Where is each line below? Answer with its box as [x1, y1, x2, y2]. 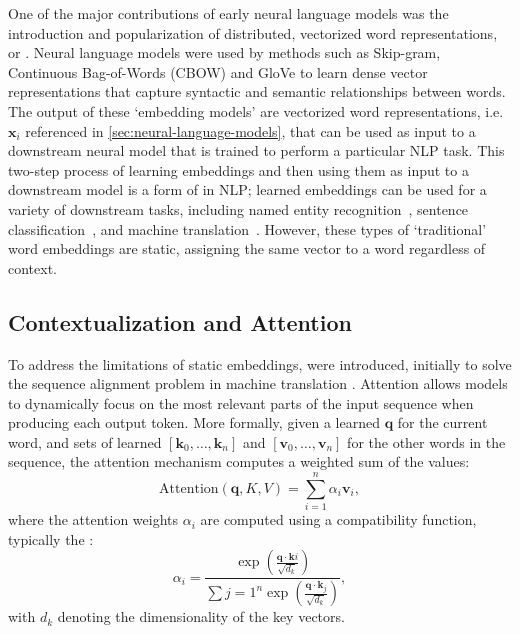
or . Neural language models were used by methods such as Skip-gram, [8, 42, 441, 63]
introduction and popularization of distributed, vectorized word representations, [8, 22, 498, 43]
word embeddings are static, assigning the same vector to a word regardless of [8, 238, 486, 259]
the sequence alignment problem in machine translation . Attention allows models [8, 373, 508, 394]
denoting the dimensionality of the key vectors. [57, 606, 345, 627]
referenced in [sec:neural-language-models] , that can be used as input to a [25, 120, 476, 141]
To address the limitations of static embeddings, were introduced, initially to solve [8, 353, 512, 374]
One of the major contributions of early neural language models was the [8, 3, 449, 23]
